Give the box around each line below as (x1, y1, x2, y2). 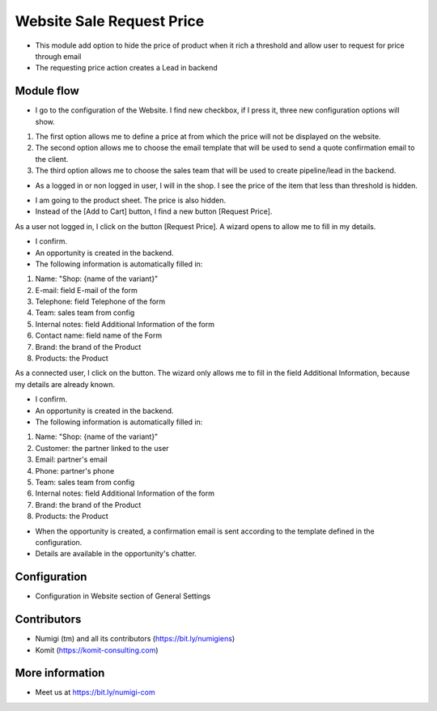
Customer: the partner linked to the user (35, 443, 169, 453)
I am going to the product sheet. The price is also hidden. (35, 195, 227, 205)
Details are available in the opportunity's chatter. (35, 549, 197, 559)
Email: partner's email (35, 454, 108, 465)
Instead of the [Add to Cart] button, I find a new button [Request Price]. (35, 206, 273, 216)
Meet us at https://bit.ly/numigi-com (35, 688, 155, 697)
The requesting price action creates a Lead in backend (35, 63, 218, 73)
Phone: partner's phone (35, 466, 115, 475)
